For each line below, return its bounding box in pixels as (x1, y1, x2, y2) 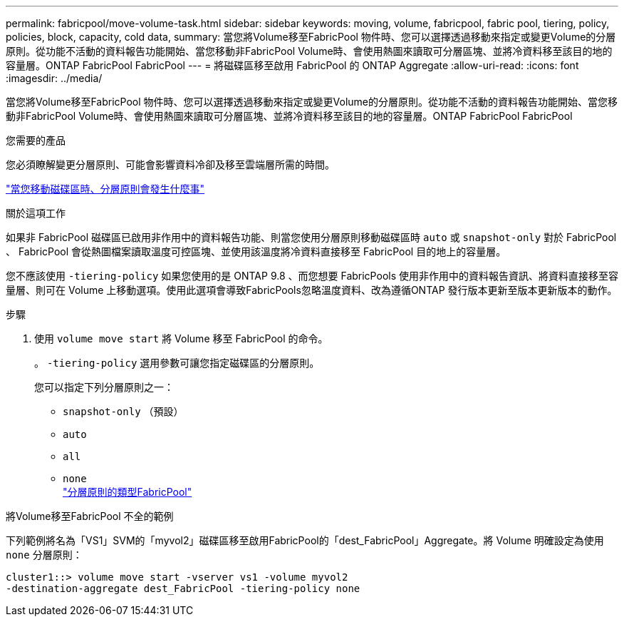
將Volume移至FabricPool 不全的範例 (6, 510, 174, 522)
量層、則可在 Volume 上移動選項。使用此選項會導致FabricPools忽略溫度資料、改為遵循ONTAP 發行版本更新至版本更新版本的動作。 (6, 284, 618, 296)
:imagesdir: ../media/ (6, 72, 103, 84)
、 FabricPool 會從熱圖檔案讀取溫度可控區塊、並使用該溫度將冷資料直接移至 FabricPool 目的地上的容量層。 (6, 245, 506, 258)
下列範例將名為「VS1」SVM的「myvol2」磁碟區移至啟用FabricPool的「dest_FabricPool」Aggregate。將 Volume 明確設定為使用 (6, 534, 604, 546)
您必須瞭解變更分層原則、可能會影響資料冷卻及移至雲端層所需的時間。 (6, 158, 335, 170)
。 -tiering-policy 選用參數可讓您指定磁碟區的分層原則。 (34, 357, 320, 369)
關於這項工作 (6, 207, 66, 219)
